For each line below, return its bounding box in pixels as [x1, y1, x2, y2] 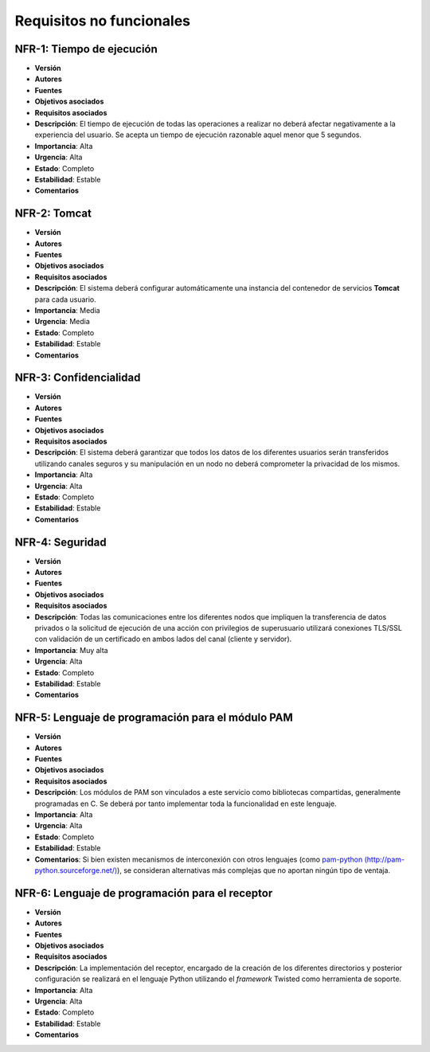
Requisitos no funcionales [14, 12, 191, 29]
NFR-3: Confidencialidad [14, 371, 141, 385]
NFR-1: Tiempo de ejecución [14, 42, 158, 56]
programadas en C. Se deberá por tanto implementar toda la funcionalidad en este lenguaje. [34, 799, 338, 808]
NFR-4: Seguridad [14, 535, 107, 549]
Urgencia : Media [34, 317, 91, 327]
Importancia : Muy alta [34, 645, 108, 655]
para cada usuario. [34, 295, 97, 304]
